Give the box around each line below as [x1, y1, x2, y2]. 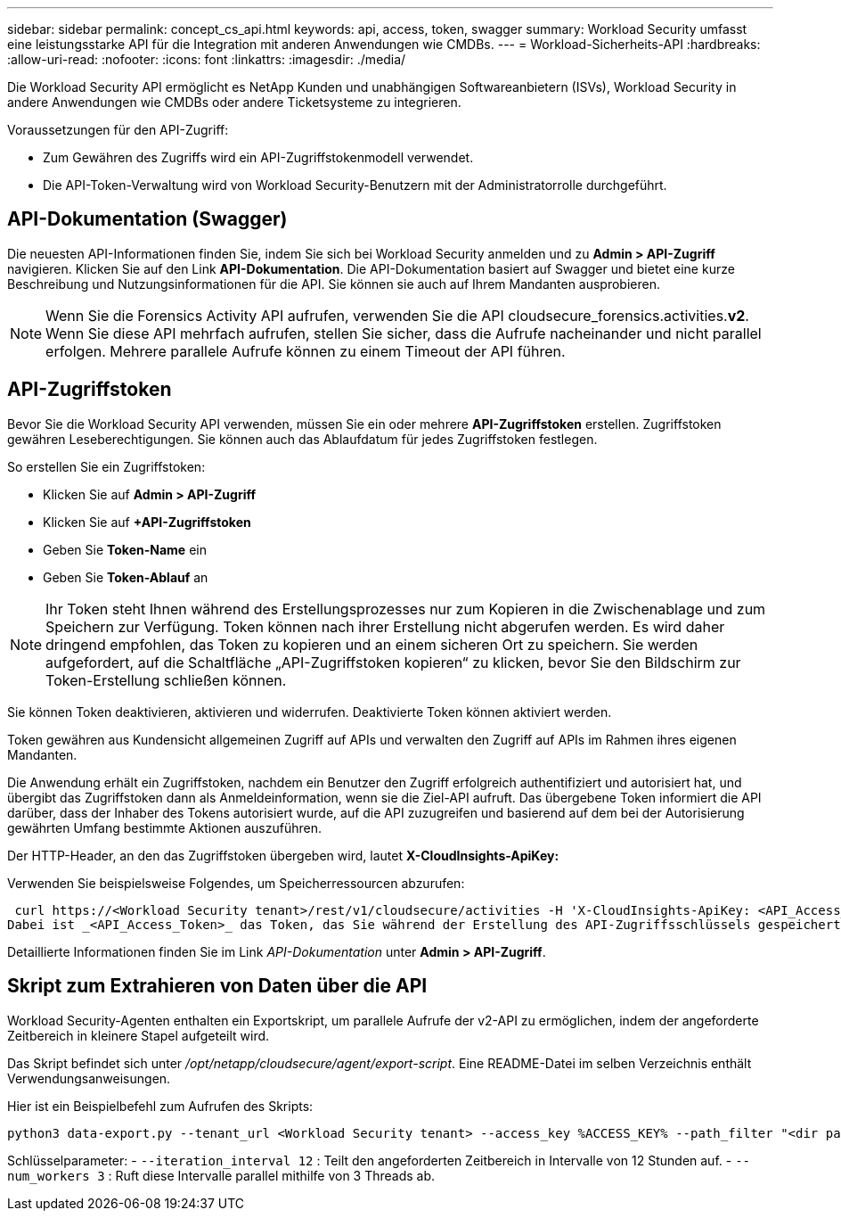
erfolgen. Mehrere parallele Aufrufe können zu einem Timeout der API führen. [45, 342, 566, 360]
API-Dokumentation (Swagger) [7, 208, 288, 231]
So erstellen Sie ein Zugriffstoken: [7, 458, 206, 474]
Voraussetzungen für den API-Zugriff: [7, 122, 229, 137]
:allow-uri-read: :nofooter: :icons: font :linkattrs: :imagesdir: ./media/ [7, 52, 406, 67]
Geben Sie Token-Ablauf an [43, 569, 208, 585]
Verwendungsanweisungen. [7, 1070, 171, 1086]
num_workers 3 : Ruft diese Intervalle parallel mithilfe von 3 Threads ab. [7, 1167, 436, 1183]
